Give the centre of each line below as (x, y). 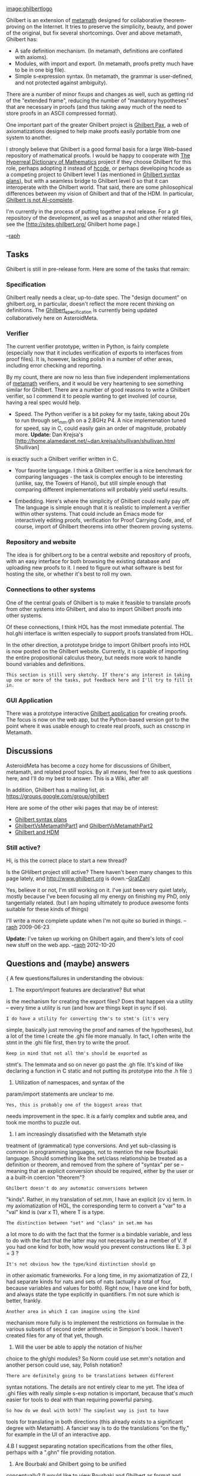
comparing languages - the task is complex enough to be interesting (99, 477)
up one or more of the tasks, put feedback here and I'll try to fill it (100, 680)
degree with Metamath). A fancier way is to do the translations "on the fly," (98, 1428)
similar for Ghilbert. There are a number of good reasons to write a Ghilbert (98, 390)
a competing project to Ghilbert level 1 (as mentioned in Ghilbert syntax (93, 175)
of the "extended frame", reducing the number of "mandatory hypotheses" (98, 100)
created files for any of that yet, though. (55, 1335)
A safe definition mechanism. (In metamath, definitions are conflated (99, 51)
